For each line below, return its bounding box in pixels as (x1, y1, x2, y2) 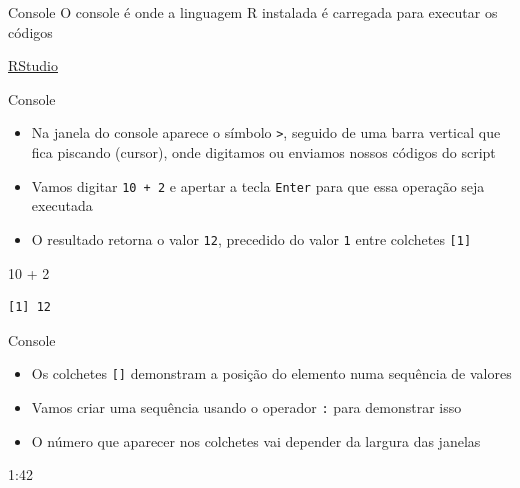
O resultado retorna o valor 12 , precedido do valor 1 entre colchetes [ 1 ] (31, 228, 472, 249)
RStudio (8, 55, 58, 76)
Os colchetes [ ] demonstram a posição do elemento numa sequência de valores (31, 363, 512, 384)
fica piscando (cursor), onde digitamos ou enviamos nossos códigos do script (31, 142, 496, 163)
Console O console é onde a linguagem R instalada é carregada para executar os (8, 2, 498, 22)
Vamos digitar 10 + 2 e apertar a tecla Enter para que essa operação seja (31, 175, 485, 196)
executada (31, 195, 93, 216)
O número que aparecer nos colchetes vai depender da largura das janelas (31, 430, 481, 451)
